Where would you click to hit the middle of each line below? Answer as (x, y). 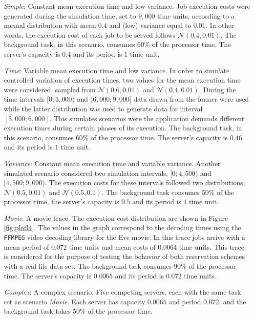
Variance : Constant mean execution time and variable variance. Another (112, 163)
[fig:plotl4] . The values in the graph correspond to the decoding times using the (123, 227)
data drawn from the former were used (191, 99)
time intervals (24, 99)
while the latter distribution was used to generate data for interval (103, 108)
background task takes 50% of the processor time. (78, 311)
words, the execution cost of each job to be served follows (90, 34)
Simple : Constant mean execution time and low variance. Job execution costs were (127, 6)
